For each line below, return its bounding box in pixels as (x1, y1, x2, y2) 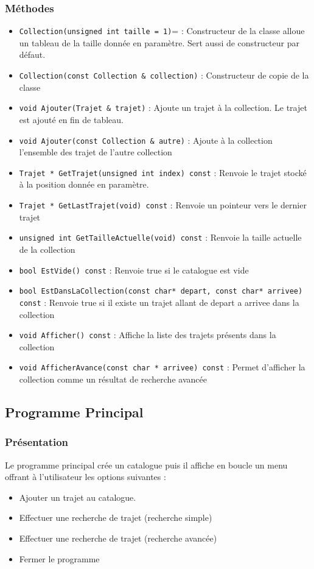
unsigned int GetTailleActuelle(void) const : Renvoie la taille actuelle (19, 231, 302, 244)
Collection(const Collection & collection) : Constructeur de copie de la (19, 69, 309, 82)
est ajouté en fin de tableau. (19, 113, 124, 125)
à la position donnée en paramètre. (19, 178, 149, 191)
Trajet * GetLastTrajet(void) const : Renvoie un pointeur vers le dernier (19, 199, 307, 211)
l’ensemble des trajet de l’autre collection (19, 146, 172, 158)
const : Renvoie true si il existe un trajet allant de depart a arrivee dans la (19, 295, 299, 308)
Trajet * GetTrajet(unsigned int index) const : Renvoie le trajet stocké (19, 166, 307, 178)
